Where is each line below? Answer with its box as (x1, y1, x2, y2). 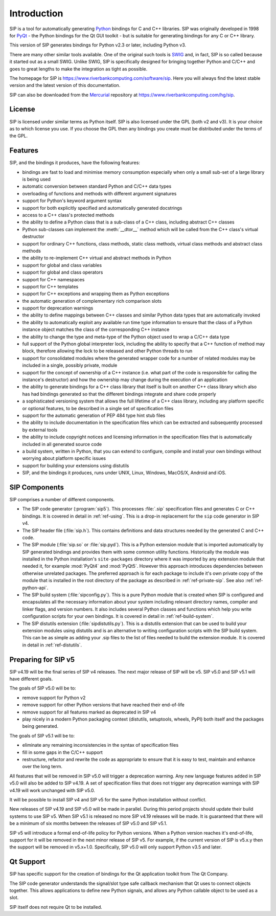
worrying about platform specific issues (22, 455, 106, 461)
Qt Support (9, 857, 45, 866)
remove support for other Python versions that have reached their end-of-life (22, 702, 185, 708)
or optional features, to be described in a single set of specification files (22, 405, 174, 411)
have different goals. (9, 676, 53, 682)
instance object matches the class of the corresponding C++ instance (22, 326, 170, 332)
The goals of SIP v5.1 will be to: (9, 732, 75, 739)
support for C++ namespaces (22, 276, 85, 282)
